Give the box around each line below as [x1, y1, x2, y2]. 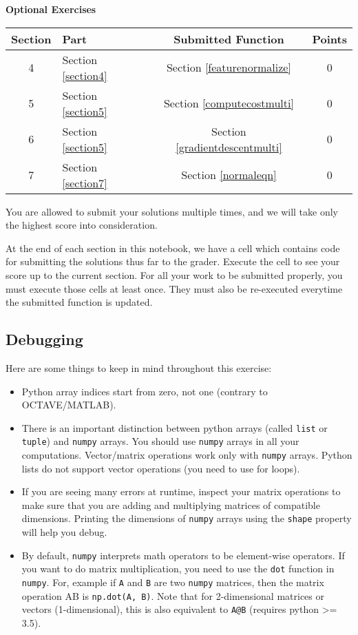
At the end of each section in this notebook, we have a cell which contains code [6, 240, 340, 255]
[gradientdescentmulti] [176, 138, 282, 155]
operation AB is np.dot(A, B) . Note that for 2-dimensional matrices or [21, 588, 324, 603]
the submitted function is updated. [6, 295, 153, 309]
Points [312, 30, 347, 47]
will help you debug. [21, 525, 107, 539]
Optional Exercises [6, 2, 96, 16]
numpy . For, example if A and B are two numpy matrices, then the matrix [21, 575, 324, 590]
